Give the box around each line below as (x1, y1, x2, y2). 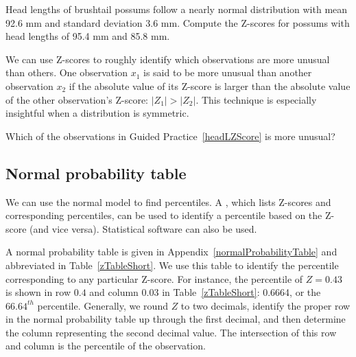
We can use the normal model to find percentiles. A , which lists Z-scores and (5, 194, 331, 209)
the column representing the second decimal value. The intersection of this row (5, 325, 337, 339)
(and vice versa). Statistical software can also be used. (29, 221, 257, 235)
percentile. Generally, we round (37, 298, 168, 312)
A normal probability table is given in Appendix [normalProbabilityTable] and (5, 244, 337, 259)
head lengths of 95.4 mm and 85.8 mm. (5, 29, 170, 43)
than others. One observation (5, 65, 128, 80)
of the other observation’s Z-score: (5, 92, 148, 106)
